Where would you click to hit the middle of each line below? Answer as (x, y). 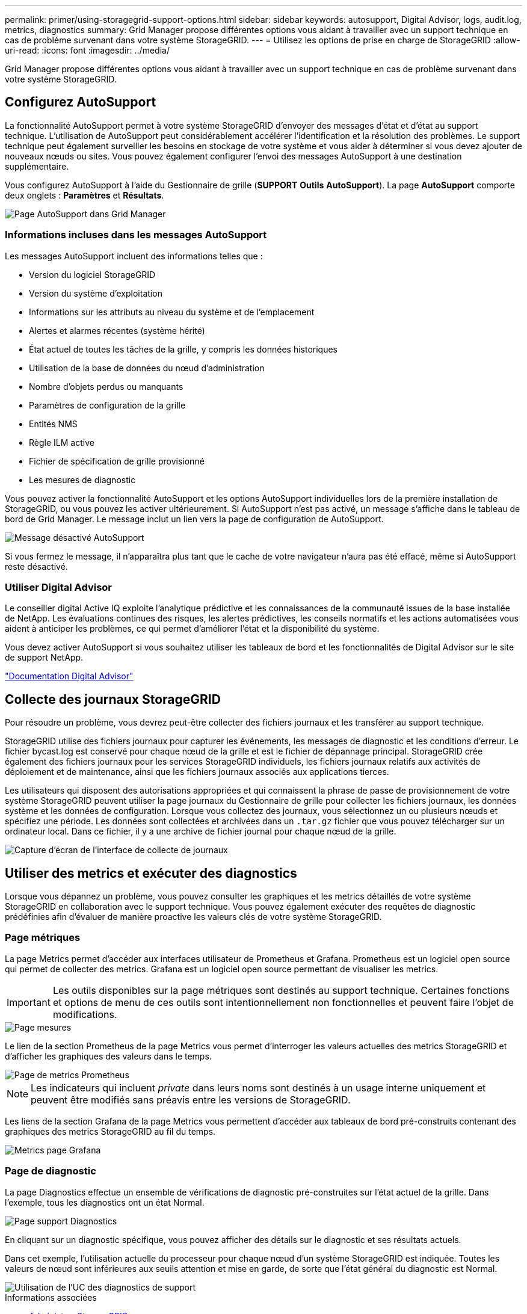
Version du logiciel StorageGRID (92, 274)
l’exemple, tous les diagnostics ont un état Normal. (105, 1202)
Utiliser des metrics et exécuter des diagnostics (151, 873)
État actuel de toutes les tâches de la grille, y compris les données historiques (183, 349)
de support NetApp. (44, 658)
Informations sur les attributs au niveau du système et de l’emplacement (172, 312)
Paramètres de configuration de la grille (107, 405)
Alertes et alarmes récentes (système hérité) (117, 330)
